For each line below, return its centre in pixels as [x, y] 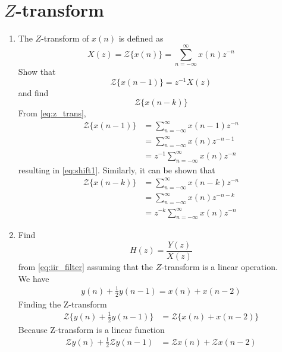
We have [34, 278]
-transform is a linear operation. [220, 266]
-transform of [65, 38]
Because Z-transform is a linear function [91, 329]
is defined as [141, 38]
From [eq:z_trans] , [52, 113]
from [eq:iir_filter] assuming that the [86, 266]
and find [33, 92]
